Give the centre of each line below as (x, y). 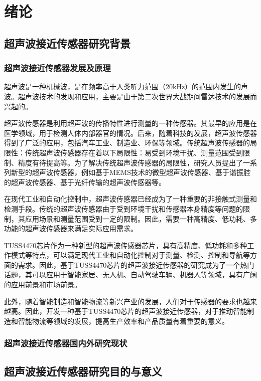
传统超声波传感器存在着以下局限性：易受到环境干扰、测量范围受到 (134, 152)
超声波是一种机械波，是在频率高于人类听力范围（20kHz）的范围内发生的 (123, 86)
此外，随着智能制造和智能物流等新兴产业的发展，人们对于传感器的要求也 (123, 301)
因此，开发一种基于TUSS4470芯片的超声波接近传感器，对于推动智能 (136, 311)
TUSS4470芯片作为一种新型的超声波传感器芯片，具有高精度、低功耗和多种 (126, 245)
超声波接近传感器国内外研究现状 (66, 343)
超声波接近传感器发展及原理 (57, 68)
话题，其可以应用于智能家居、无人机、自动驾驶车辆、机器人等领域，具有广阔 (130, 274)
